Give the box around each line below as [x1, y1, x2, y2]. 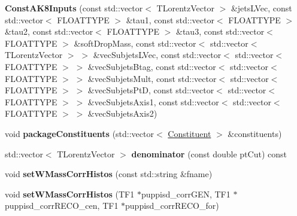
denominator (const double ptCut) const [131, 147, 287, 160]
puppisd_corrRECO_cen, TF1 [5, 199, 119, 212]
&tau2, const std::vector [5, 25, 93, 38]
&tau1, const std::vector [126, 13, 214, 26]
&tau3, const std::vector [176, 25, 265, 38]
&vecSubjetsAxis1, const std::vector [87, 95, 219, 108]
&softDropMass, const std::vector [74, 36, 196, 49]
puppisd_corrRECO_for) [125, 199, 219, 212]
